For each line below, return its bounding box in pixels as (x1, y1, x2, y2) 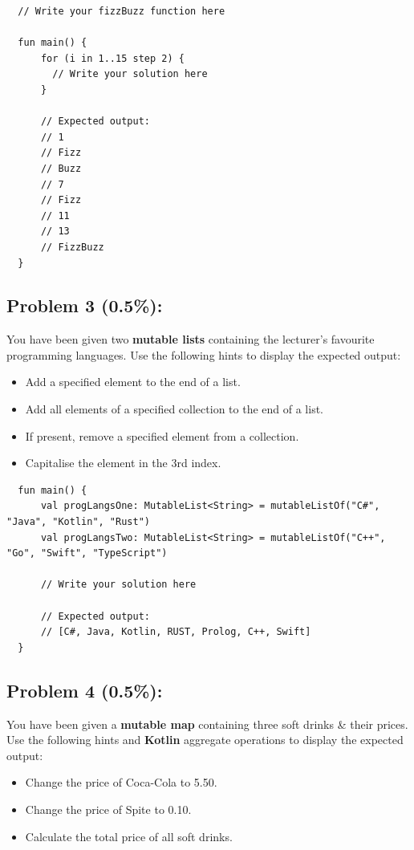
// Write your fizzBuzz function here (18, 6, 225, 17)
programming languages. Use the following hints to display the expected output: (6, 346, 401, 363)
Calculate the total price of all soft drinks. (25, 828, 233, 844)
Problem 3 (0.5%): (6, 293, 163, 318)
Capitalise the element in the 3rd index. (25, 454, 221, 471)
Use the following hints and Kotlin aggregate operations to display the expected (6, 731, 404, 748)
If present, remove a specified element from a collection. (25, 427, 299, 444)
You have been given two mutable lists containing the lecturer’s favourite (6, 331, 375, 348)
